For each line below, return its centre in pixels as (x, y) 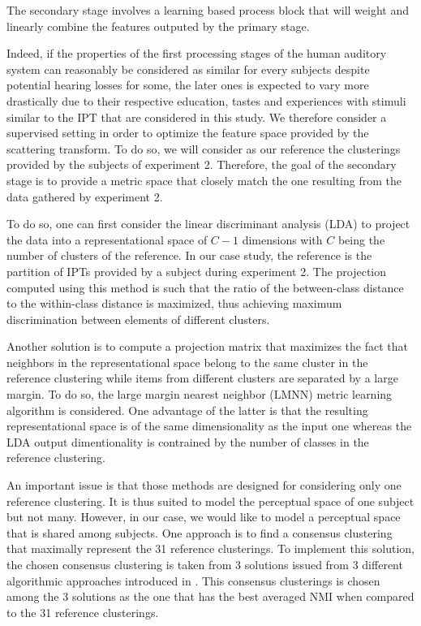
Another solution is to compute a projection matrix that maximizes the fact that (208, 346)
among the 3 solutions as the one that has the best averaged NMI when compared (210, 596)
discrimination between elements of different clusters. (138, 319)
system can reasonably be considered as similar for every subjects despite (188, 69)
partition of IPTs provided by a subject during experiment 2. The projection (197, 271)
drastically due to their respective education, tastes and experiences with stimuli (206, 100)
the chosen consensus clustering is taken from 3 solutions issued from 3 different (205, 564)
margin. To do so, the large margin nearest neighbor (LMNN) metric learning (200, 394)
